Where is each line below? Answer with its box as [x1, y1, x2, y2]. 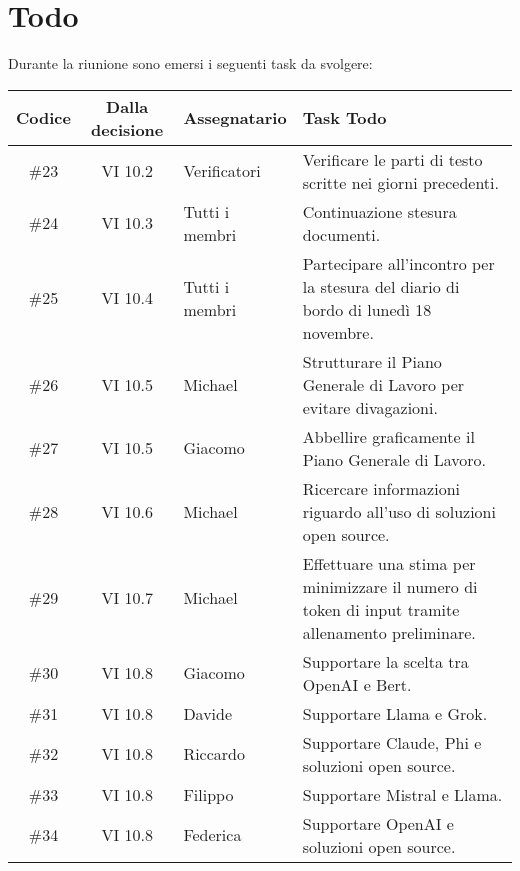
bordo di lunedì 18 [302, 297, 432, 321]
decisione [91, 117, 164, 141]
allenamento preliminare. [302, 620, 476, 644]
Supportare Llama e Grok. [302, 701, 488, 725]
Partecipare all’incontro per [302, 251, 495, 275]
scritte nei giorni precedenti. [302, 170, 499, 194]
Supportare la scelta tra [302, 649, 469, 673]
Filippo [183, 782, 234, 806]
